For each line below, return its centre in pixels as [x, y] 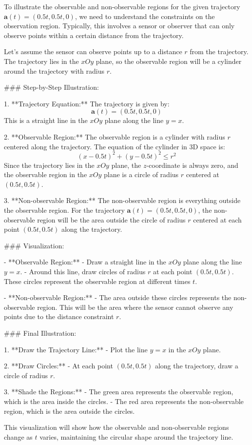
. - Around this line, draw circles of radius [83, 271]
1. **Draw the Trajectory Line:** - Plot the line [76, 349]
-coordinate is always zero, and [192, 165]
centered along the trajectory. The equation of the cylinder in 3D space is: [115, 146]
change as [18, 436]
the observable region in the [46, 174]
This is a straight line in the [46, 120]
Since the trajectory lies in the [49, 165]
